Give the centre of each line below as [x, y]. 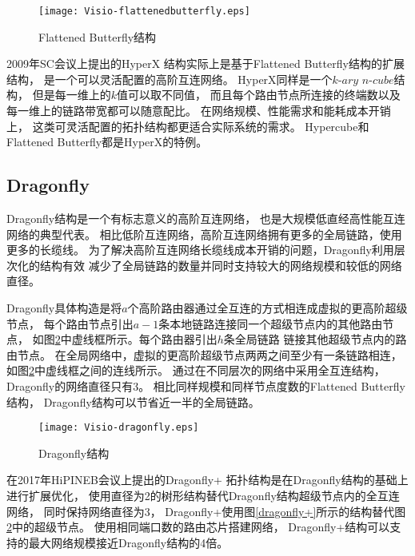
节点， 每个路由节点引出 [70, 323]
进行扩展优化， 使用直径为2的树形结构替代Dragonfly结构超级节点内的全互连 [203, 495]
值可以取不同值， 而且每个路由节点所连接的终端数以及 [258, 95]
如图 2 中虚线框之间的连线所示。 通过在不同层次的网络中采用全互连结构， [196, 370]
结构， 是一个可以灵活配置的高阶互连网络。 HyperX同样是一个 [170, 79]
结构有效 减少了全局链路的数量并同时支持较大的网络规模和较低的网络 [221, 265]
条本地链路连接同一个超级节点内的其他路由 [271, 323]
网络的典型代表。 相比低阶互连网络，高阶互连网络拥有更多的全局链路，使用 [204, 234]
